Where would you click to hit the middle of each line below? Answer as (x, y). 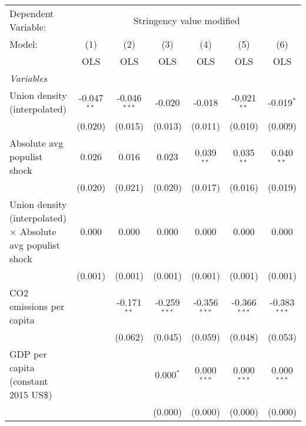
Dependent (32, 13)
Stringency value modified (187, 20)
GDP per (28, 354)
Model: (24, 44)
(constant (29, 381)
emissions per (37, 306)
